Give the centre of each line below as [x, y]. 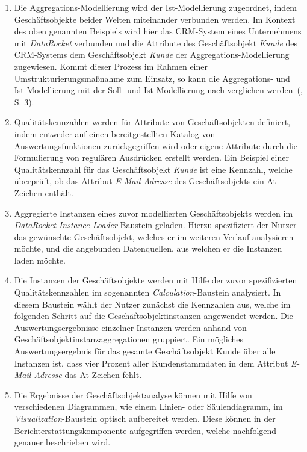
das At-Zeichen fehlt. [103, 375]
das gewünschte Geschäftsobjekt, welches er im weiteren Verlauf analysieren [154, 236]
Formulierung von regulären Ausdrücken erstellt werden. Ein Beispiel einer [151, 157]
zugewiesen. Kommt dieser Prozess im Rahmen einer [111, 66]
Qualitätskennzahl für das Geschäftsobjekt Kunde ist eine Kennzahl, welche [153, 169]
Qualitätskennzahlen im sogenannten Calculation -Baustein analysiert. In [147, 292]
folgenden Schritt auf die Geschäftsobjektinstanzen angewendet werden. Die [153, 316]
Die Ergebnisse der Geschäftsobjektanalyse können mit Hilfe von [133, 395]
